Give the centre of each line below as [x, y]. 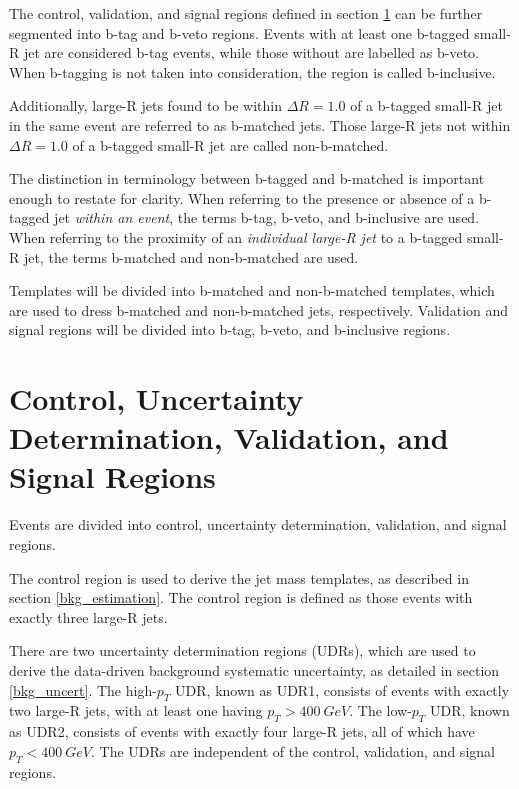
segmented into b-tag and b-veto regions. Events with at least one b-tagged [239, 32]
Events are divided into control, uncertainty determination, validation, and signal [258, 524]
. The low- [380, 710]
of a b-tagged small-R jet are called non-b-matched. [230, 144]
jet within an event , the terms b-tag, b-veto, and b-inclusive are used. [267, 217]
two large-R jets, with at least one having [136, 710]
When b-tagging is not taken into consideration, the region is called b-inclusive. [252, 71]
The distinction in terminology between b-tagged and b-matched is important [247, 178]
